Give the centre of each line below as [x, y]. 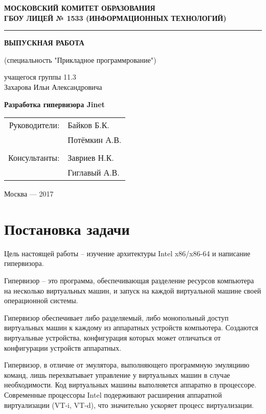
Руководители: [34, 125]
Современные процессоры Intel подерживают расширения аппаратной [113, 395]
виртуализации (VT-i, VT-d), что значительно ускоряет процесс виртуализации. [129, 405]
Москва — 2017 [29, 194]
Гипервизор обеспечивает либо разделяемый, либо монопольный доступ [116, 317]
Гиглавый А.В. [94, 173]
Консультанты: [34, 158]
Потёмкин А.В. [95, 140]
